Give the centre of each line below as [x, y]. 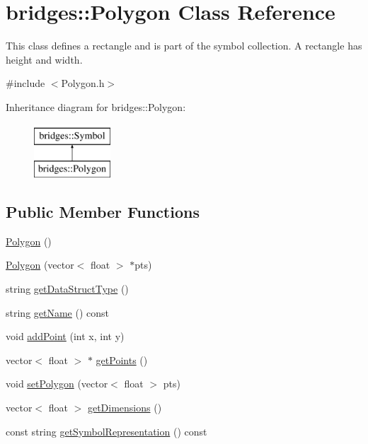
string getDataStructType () [67, 289]
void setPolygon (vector [57, 384]
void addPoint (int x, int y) [65, 336]
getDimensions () [125, 408]
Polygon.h [83, 83]
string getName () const [58, 312]
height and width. [44, 59]
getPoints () [122, 360]
